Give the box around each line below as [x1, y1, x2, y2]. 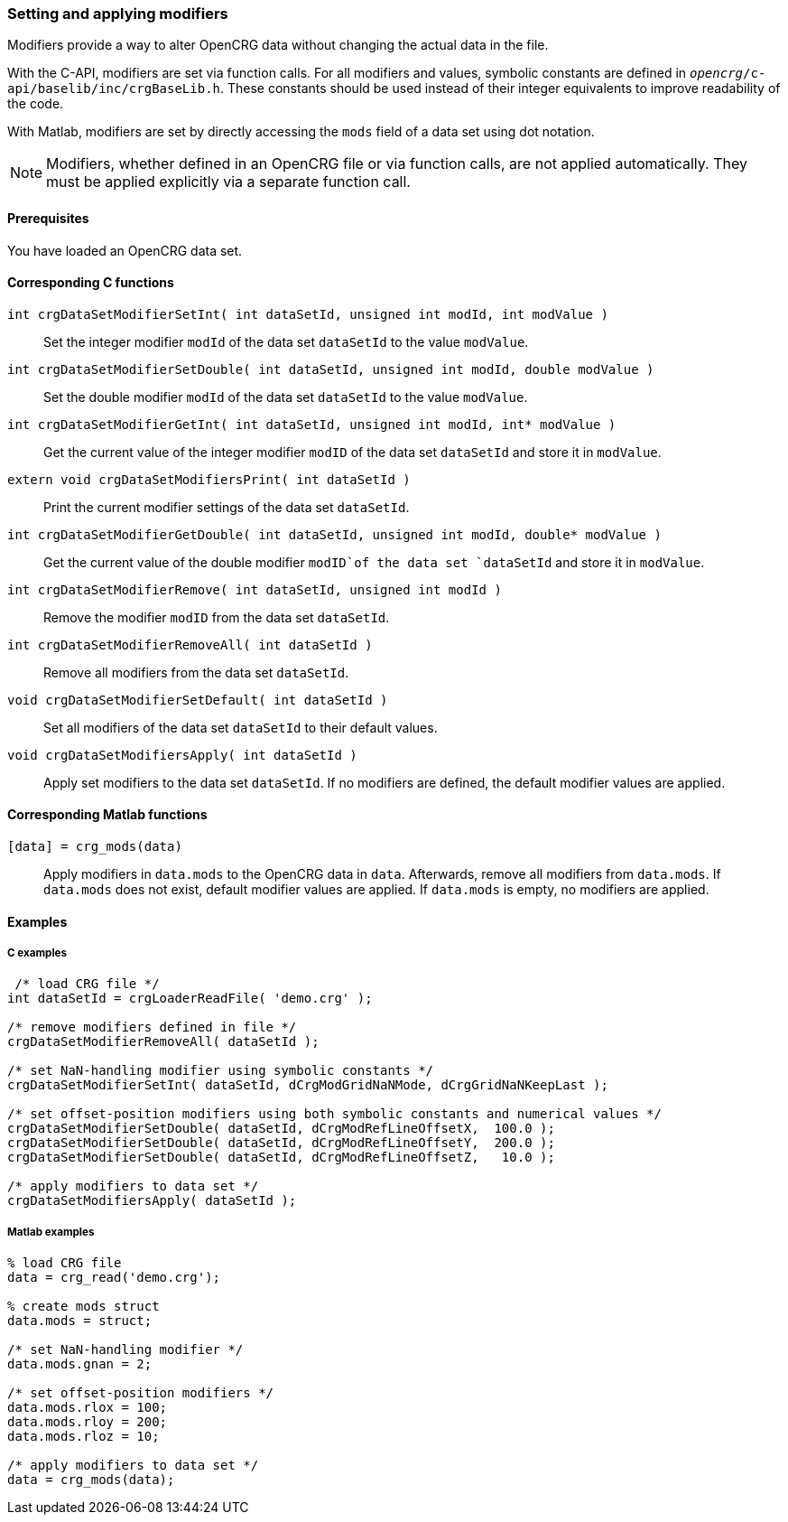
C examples [7, 947, 67, 960]
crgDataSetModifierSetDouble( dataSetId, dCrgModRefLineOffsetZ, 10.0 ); [7, 1150, 555, 1165]
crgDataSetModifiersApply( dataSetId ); [7, 1193, 297, 1209]
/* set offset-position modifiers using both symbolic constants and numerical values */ [7, 1106, 662, 1122]
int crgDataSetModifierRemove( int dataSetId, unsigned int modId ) [7, 582, 502, 597]
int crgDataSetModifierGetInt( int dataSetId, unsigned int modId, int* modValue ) [7, 416, 616, 432]
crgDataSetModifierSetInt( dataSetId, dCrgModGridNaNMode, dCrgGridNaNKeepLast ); [7, 1078, 608, 1093]
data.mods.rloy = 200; [7, 1415, 168, 1430]
